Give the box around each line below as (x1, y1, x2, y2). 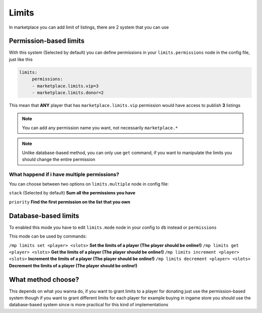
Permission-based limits (9, 37, 85, 45)
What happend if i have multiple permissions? (9, 171, 119, 177)
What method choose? (9, 275, 80, 284)
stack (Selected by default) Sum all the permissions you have (9, 190, 136, 196)
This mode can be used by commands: (9, 233, 87, 239)
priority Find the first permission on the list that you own (9, 199, 131, 205)
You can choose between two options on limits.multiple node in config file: (9, 181, 169, 187)
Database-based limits (9, 211, 80, 220)
